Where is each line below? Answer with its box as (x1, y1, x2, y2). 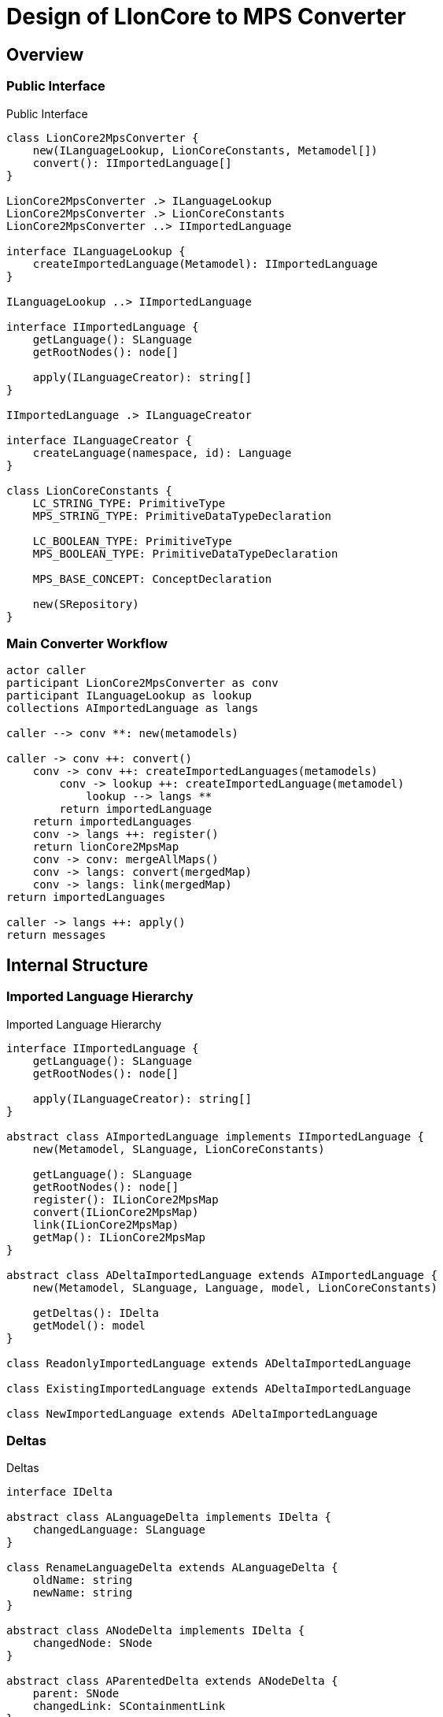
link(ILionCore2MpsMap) (32, 1218, 179, 1231)
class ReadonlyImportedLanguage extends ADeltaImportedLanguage (6, 1356, 412, 1370)
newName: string (32, 1586, 133, 1600)
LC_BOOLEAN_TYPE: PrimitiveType (32, 534, 232, 547)
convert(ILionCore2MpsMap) (32, 1205, 199, 1218)
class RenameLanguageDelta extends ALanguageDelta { (6, 1561, 338, 1574)
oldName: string (32, 1574, 133, 1587)
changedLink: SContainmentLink (32, 1700, 226, 1713)
